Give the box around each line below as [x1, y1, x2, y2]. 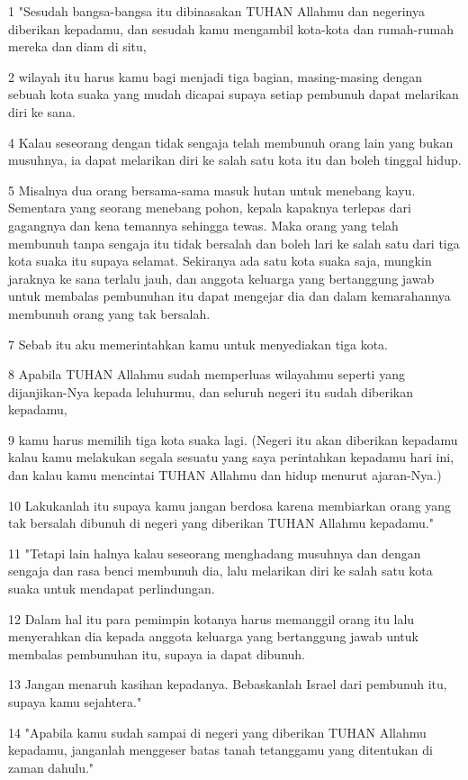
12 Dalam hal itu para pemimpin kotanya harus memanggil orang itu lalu [8, 609, 415, 628]
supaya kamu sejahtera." [8, 693, 142, 711]
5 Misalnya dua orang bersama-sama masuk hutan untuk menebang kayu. [8, 180, 416, 199]
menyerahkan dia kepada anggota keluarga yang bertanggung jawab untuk [8, 627, 418, 646]
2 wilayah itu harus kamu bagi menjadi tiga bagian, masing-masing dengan [8, 67, 422, 86]
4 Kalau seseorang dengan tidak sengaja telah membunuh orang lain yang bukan [8, 132, 454, 151]
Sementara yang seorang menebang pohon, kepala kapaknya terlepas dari [8, 198, 411, 217]
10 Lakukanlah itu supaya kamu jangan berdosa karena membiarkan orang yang [8, 495, 452, 514]
